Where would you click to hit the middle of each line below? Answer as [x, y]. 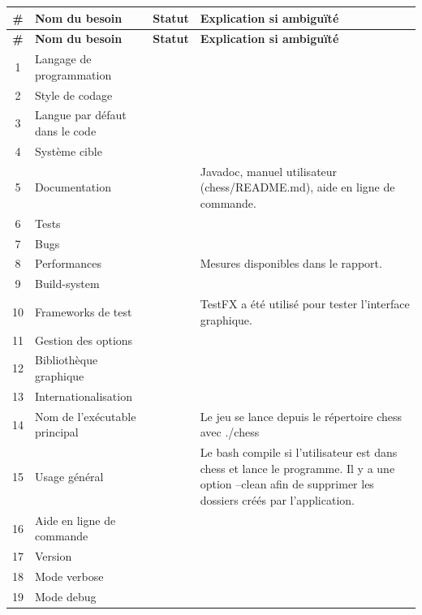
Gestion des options [84, 340]
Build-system [67, 284]
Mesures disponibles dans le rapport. [291, 263]
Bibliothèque [67, 360]
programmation [73, 74]
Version [54, 556]
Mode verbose [69, 576]
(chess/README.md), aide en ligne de [297, 187]
